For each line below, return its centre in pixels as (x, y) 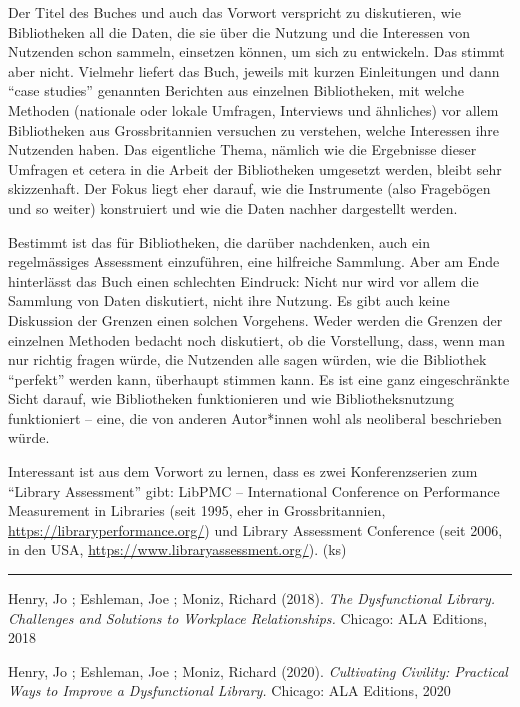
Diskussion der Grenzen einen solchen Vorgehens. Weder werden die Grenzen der (255, 319)
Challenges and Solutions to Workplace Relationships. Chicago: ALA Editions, (248, 617)
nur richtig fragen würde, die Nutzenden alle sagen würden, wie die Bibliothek (247, 359)
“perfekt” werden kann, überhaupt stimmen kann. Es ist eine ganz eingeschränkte (259, 378)
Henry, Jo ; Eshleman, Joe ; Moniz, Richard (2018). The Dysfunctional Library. (252, 598)
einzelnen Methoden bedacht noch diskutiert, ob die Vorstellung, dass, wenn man (257, 339)
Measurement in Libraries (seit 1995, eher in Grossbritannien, (197, 510)
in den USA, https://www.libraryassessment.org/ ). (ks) (177, 549)
